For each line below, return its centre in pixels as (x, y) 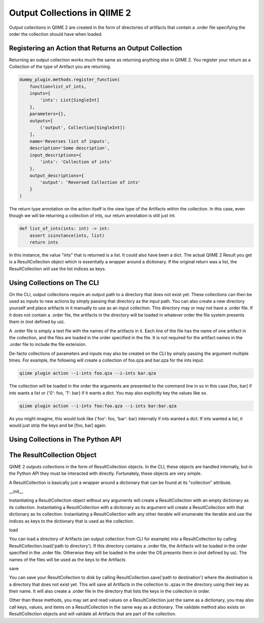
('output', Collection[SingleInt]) (83, 127)
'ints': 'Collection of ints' (76, 162)
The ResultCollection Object (53, 455)
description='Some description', (70, 148)
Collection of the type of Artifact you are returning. (60, 67)
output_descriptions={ (57, 175)
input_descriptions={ (55, 155)
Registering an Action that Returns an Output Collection (96, 48)
